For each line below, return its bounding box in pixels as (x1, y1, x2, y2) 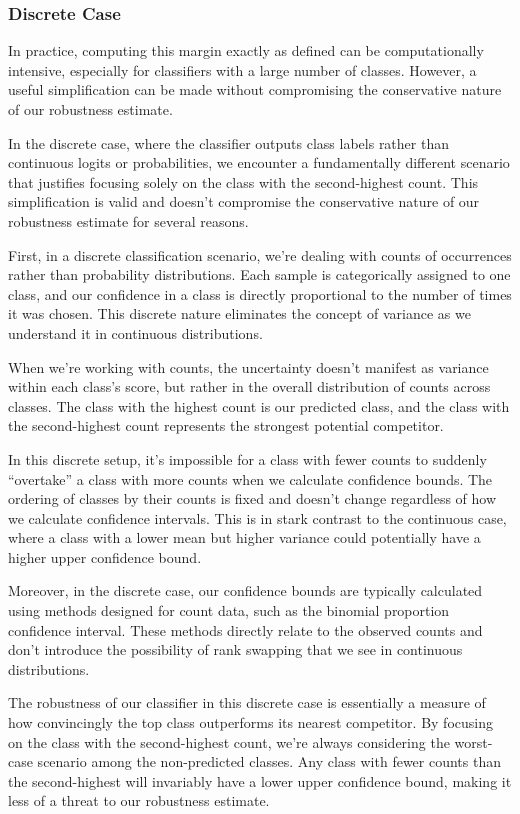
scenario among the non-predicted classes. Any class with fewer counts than (37, 751, 501, 772)
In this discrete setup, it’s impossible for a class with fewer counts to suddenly (8, 448, 487, 469)
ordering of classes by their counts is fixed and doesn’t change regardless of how (8, 488, 497, 509)
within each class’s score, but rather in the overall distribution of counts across (8, 376, 491, 397)
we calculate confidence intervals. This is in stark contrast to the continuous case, (8, 507, 507, 528)
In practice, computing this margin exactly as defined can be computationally (8, 40, 484, 61)
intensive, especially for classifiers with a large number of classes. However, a (8, 59, 477, 80)
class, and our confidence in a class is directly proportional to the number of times (8, 283, 512, 304)
